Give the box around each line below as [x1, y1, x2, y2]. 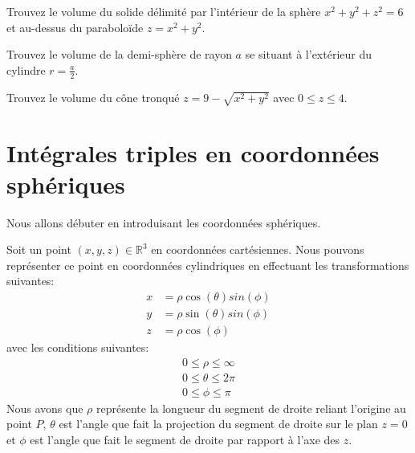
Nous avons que [6, 399, 83, 416]
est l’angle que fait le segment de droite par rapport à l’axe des [30, 431, 340, 447]
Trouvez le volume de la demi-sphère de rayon [6, 46, 232, 63]
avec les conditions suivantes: [6, 339, 149, 356]
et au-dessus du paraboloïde [6, 18, 144, 35]
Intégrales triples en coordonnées [6, 136, 380, 169]
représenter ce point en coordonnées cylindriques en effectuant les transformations [6, 256, 409, 273]
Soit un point [6, 241, 71, 258]
